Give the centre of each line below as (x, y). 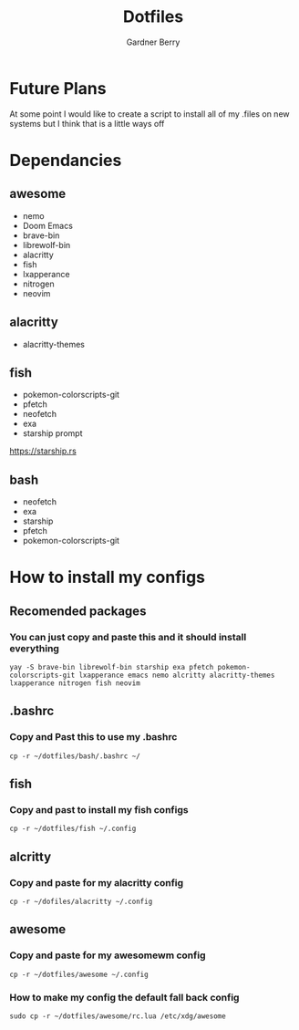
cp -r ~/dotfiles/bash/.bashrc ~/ (75, 756)
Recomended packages (78, 611)
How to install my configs (108, 577)
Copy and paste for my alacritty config (97, 882)
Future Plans (58, 88)
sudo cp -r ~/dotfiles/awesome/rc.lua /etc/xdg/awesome (118, 1016)
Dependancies (66, 160)
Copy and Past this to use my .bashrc (93, 737)
